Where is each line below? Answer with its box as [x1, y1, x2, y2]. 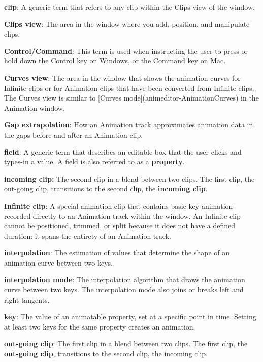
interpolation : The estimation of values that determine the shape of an [4, 247, 230, 258]
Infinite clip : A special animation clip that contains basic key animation [4, 200, 233, 211]
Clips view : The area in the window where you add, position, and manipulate [4, 18, 250, 29]
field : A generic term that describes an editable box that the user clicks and [4, 146, 242, 157]
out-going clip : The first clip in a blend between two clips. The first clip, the [4, 338, 248, 349]
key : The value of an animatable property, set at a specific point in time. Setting [4, 311, 256, 322]
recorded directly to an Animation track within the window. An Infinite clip [4, 210, 241, 221]
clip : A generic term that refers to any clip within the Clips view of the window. [4, 2, 255, 12]
